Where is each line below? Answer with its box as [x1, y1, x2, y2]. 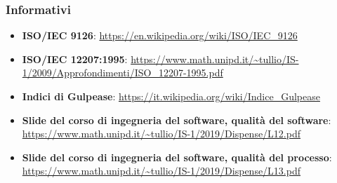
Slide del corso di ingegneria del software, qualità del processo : [22, 149, 332, 164]
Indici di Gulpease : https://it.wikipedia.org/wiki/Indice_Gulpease [22, 89, 320, 103]
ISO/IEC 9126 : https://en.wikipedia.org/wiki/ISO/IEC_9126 [22, 28, 298, 43]
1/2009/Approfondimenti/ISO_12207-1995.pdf [22, 65, 223, 80]
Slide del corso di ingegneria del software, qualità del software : [22, 112, 331, 127]
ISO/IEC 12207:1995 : [22, 51, 128, 66]
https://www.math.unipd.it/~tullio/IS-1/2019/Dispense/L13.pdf [22, 163, 301, 178]
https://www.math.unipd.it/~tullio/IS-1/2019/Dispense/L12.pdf [22, 126, 301, 141]
